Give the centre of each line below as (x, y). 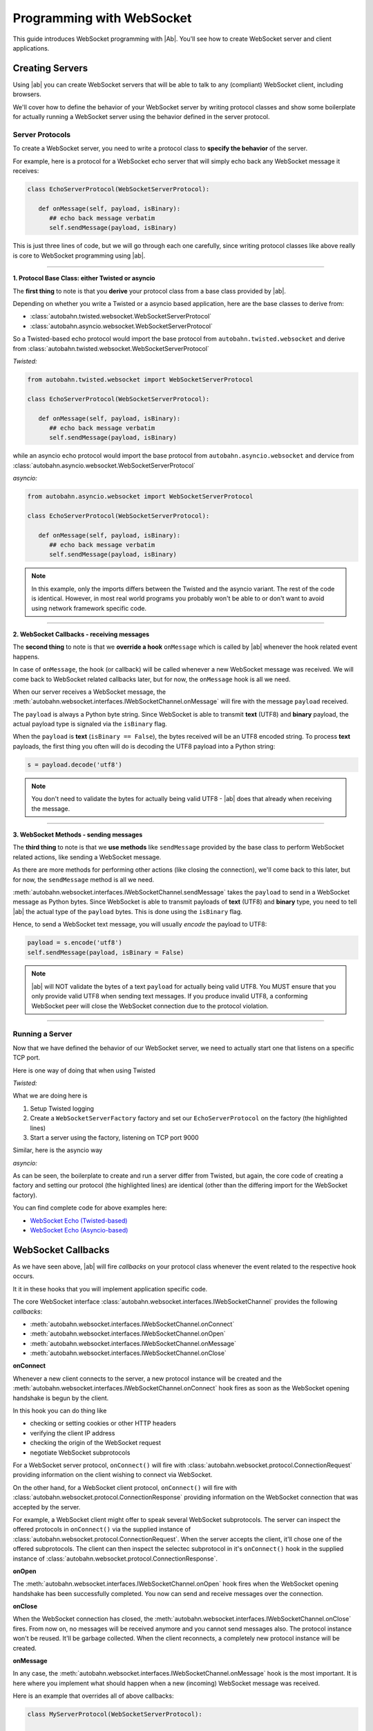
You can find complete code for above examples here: (90, 1208)
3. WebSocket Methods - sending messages (78, 835)
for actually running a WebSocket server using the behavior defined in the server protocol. (141, 117)
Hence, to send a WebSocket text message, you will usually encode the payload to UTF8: (140, 924)
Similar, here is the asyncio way (58, 1150)
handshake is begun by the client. (61, 1398)
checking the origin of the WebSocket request (96, 1443)
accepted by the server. (47, 1507)
